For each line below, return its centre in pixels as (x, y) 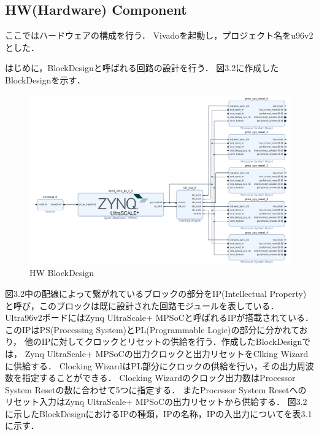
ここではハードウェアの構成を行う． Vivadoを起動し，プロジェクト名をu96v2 (159, 35)
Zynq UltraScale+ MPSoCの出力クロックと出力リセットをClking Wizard (167, 353)
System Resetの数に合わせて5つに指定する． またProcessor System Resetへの (156, 389)
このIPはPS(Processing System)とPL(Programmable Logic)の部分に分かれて (152, 329)
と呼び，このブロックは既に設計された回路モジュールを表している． (142, 305)
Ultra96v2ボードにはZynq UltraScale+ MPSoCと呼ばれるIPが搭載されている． (159, 318)
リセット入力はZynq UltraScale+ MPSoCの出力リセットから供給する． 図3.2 (156, 402)
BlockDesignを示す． (45, 79)
